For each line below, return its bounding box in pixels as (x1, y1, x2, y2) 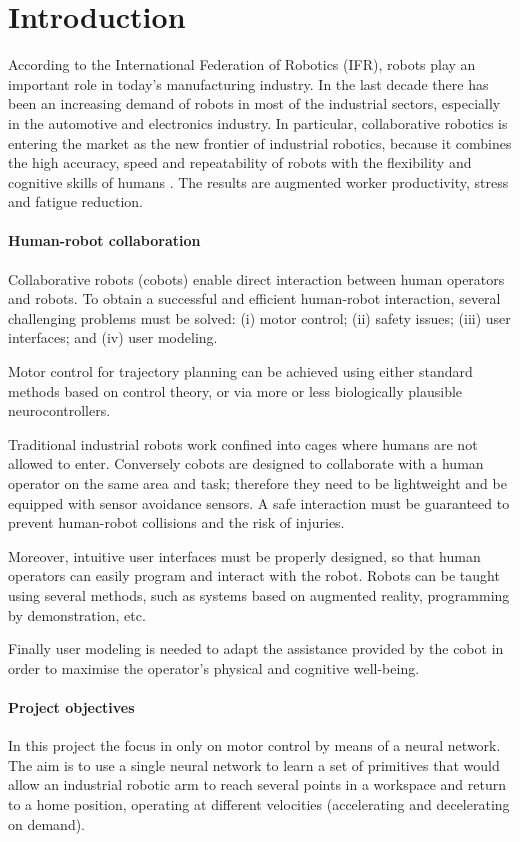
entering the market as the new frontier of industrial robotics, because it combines (8, 132, 512, 153)
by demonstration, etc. (8, 604, 146, 625)
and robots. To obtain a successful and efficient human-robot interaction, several (8, 288, 501, 309)
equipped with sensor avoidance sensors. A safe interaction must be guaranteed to (8, 492, 510, 513)
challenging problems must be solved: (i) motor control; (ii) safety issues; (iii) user (8, 307, 511, 328)
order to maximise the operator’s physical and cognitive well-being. (8, 657, 420, 678)
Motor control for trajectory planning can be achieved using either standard (8, 361, 473, 382)
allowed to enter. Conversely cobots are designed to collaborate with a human (8, 453, 484, 474)
